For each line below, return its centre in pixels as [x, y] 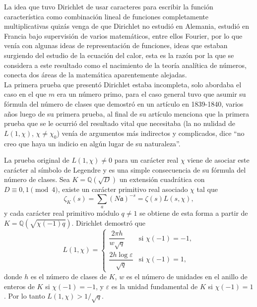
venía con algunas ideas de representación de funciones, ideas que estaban [116, 45]
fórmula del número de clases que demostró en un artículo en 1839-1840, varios [124, 103]
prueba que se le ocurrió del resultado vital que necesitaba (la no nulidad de [120, 123]
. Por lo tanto [25, 296]
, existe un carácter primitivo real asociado [123, 189]
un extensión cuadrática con [162, 179]
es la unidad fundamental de [155, 286]
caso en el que [25, 94]
